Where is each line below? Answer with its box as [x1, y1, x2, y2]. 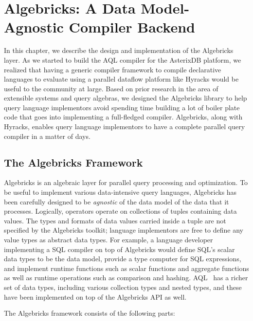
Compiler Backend [69, 17, 195, 37]
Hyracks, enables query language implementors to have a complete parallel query [4, 121, 245, 132]
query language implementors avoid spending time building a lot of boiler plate [4, 102, 240, 112]
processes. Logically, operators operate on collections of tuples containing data [4, 206, 237, 216]
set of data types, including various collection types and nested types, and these [4, 282, 242, 292]
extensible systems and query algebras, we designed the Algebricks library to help [4, 93, 247, 103]
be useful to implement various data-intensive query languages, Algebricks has [4, 187, 237, 197]
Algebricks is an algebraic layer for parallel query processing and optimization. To [4, 177, 248, 187]
